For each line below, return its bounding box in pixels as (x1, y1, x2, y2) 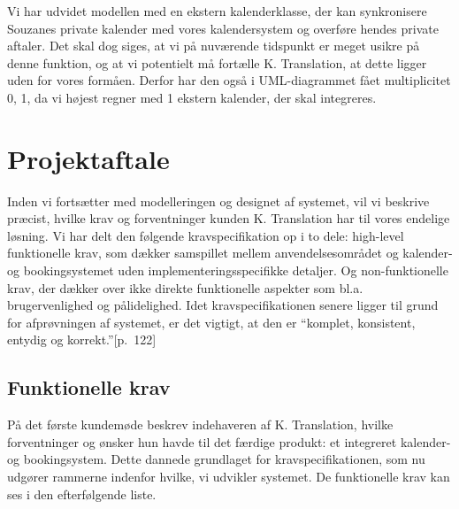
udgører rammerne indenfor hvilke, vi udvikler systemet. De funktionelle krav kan (7, 467, 450, 486)
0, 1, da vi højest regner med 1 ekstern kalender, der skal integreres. (7, 88, 377, 106)
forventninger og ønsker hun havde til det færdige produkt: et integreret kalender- (7, 432, 451, 451)
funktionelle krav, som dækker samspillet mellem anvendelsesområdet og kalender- (7, 243, 453, 262)
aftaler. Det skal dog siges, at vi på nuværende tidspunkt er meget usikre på (7, 36, 420, 55)
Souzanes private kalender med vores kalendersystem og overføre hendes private (7, 19, 439, 37)
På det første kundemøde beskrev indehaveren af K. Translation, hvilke (7, 415, 394, 434)
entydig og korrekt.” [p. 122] (7, 330, 157, 349)
